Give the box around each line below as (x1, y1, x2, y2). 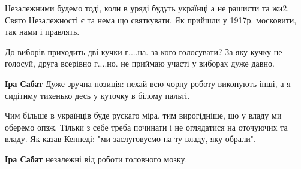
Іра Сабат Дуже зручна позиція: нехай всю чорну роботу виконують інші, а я (5, 77, 291, 89)
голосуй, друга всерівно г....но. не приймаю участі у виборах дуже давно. (5, 57, 275, 70)
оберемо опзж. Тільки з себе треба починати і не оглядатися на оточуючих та (5, 120, 288, 133)
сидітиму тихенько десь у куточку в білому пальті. (5, 89, 190, 101)
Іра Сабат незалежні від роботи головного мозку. (5, 152, 188, 165)
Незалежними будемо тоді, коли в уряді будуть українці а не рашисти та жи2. (5, 2, 290, 14)
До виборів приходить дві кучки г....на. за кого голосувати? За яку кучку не (5, 45, 282, 58)
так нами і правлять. (5, 25, 80, 38)
